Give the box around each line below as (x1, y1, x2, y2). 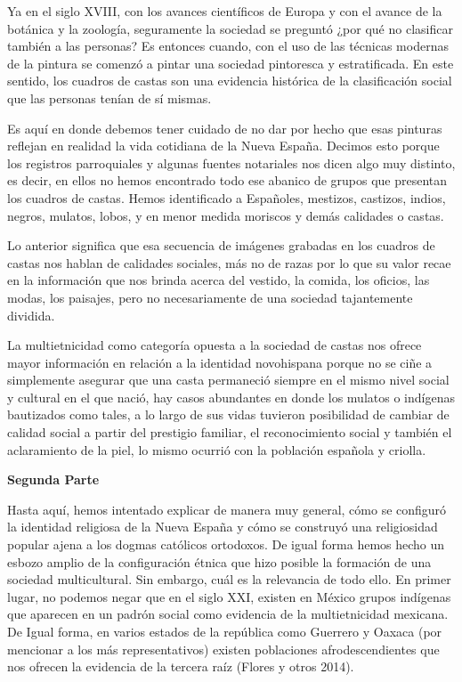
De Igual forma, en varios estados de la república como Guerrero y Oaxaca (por (7, 622, 442, 640)
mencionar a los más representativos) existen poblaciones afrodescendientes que (7, 639, 440, 658)
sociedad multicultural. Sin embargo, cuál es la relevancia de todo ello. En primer (7, 570, 451, 589)
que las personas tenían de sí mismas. (7, 88, 212, 107)
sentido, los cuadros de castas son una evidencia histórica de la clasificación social (7, 71, 452, 90)
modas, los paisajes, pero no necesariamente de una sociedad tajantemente (7, 288, 413, 306)
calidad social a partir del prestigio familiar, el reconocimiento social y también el (7, 423, 452, 442)
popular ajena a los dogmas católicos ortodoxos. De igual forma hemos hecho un (7, 535, 445, 554)
